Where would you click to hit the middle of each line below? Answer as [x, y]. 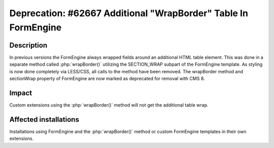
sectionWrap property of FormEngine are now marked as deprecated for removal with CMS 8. [107, 79]
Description [28, 45]
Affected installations [44, 119]
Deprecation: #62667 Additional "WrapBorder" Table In [129, 13]
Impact [21, 93]
